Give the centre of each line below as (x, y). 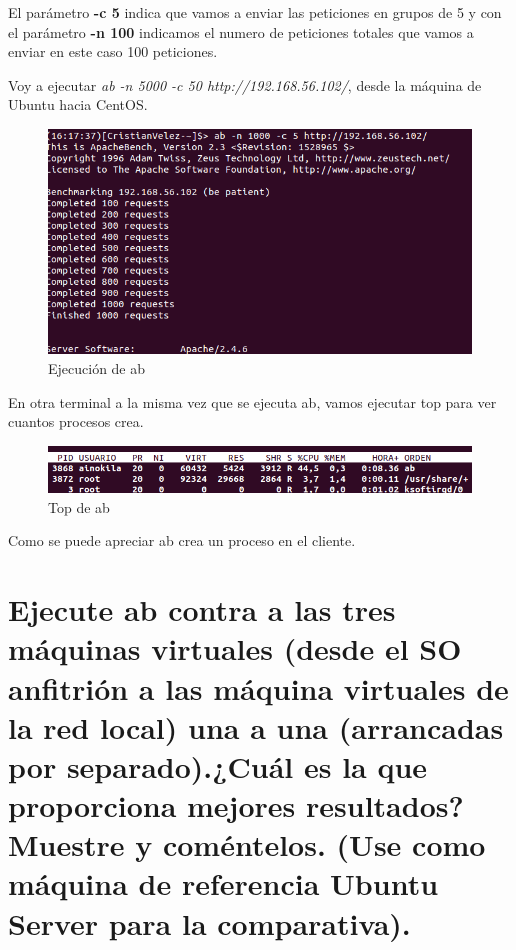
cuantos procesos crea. (76, 421)
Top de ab (79, 506)
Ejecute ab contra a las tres (202, 609)
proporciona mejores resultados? (236, 805)
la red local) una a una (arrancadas (256, 726)
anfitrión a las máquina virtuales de (258, 687)
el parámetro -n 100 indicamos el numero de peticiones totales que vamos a (241, 31)
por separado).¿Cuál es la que (218, 765)
